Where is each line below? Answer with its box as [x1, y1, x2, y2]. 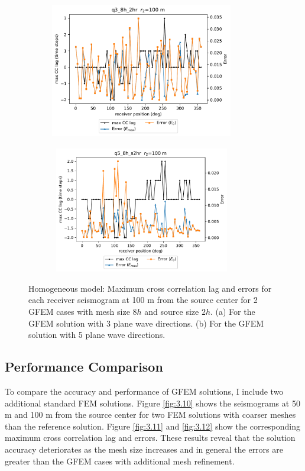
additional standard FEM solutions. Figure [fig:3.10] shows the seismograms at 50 [5, 396, 300, 409]
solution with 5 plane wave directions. [28, 328, 166, 341]
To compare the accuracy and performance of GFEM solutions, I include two [5, 385, 284, 397]
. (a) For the [210, 305, 255, 317]
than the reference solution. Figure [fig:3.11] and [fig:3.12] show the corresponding [5, 420, 301, 432]
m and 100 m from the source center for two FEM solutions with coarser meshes [5, 408, 296, 421]
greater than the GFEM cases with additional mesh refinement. [5, 454, 235, 467]
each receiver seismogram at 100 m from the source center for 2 [28, 293, 258, 306]
